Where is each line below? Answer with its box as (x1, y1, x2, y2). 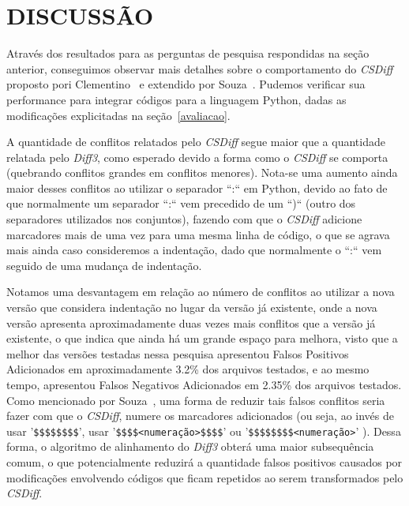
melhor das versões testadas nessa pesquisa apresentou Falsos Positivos (6, 345, 349, 362)
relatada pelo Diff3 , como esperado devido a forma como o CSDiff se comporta (6, 148, 388, 165)
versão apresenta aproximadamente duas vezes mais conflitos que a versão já (6, 314, 376, 331)
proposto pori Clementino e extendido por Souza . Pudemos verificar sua (6, 76, 366, 92)
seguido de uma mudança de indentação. (6, 257, 202, 273)
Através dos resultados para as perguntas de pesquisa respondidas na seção (6, 45, 370, 62)
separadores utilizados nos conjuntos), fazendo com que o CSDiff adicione (6, 211, 362, 227)
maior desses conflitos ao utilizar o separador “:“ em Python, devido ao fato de (6, 179, 388, 196)
